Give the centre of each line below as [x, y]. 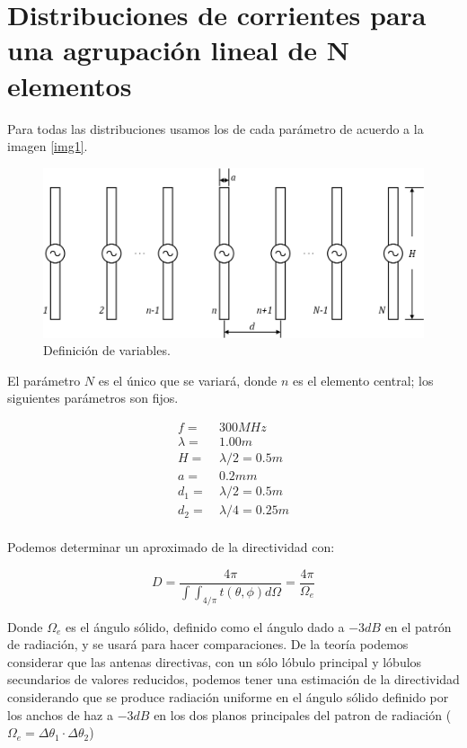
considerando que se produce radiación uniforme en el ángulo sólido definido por [228, 696]
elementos [70, 85]
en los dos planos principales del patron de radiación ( [303, 714]
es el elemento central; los [363, 380]
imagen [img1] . [48, 146]
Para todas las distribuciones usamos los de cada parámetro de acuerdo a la [216, 128]
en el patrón [418, 626]
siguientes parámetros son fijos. [93, 398]
